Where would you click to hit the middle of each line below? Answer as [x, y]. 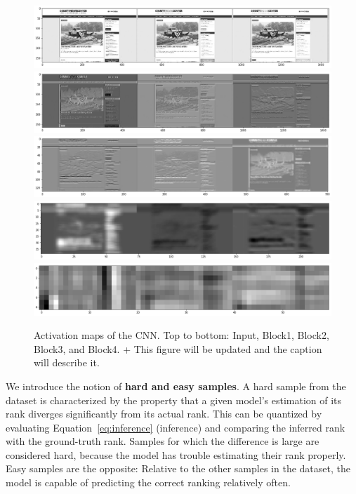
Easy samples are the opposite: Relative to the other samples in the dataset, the [178, 468]
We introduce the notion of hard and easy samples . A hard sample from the [176, 386]
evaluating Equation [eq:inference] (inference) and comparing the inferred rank [176, 427]
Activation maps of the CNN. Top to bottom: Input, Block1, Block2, [182, 335]
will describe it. [67, 362]
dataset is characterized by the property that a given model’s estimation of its [174, 400]
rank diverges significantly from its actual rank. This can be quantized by [164, 414]
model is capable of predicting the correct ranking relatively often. [148, 482]
